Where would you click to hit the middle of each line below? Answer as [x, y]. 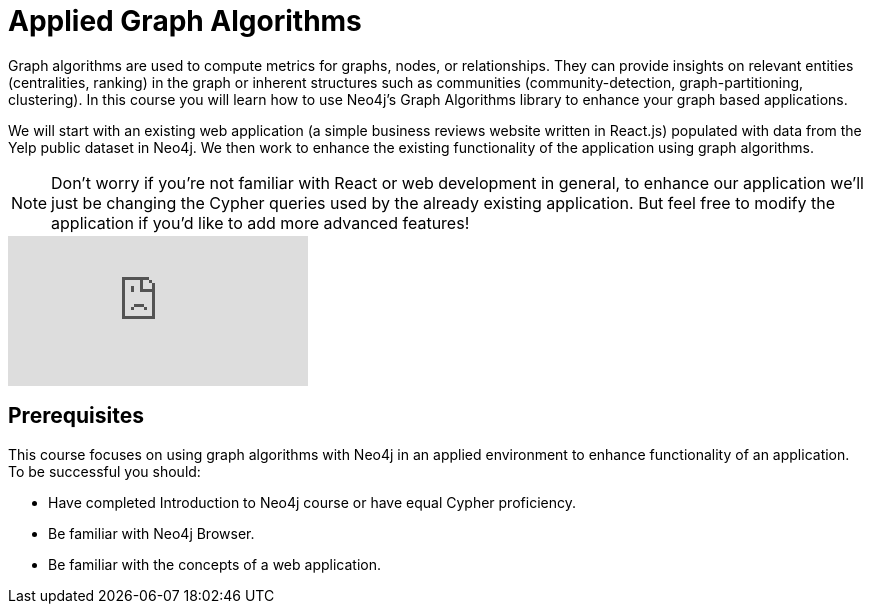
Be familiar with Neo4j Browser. [151, 533]
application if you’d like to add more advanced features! [260, 222]
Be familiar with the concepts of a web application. [214, 564]
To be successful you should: [104, 471]
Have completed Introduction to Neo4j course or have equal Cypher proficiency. [312, 502]
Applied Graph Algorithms [185, 21]
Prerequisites [76, 416]
